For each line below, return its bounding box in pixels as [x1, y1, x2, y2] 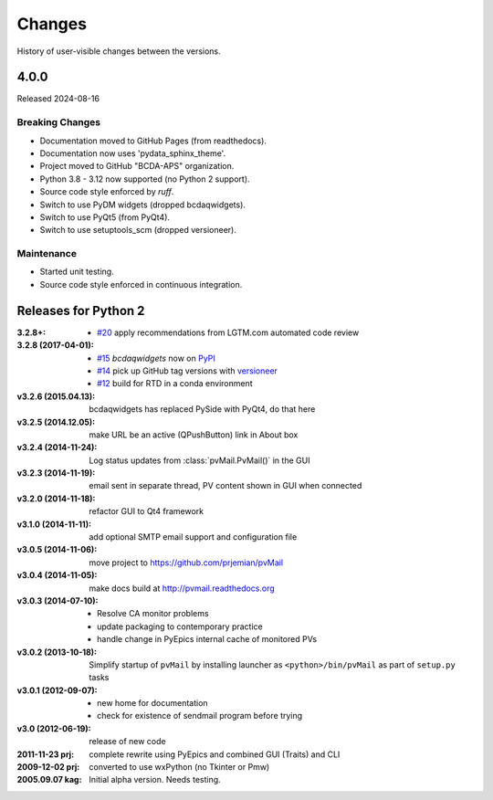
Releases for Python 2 [16, 302, 145, 319]
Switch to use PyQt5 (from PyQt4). [39, 211, 171, 223]
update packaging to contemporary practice [97, 621, 264, 632]
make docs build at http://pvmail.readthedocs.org [89, 583, 276, 594]
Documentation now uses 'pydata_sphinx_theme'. [39, 147, 226, 159]
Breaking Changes [16, 116, 101, 129]
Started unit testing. [39, 266, 114, 278]
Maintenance [16, 247, 78, 260]
